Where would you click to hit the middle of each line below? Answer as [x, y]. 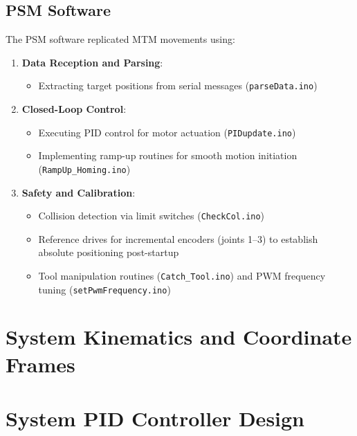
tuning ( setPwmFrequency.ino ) [104, 289]
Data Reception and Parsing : [92, 62]
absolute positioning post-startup [109, 252]
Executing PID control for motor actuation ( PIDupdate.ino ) [167, 132]
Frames [40, 364]
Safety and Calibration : [79, 192]
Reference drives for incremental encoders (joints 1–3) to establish [178, 238]
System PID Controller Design [155, 418]
